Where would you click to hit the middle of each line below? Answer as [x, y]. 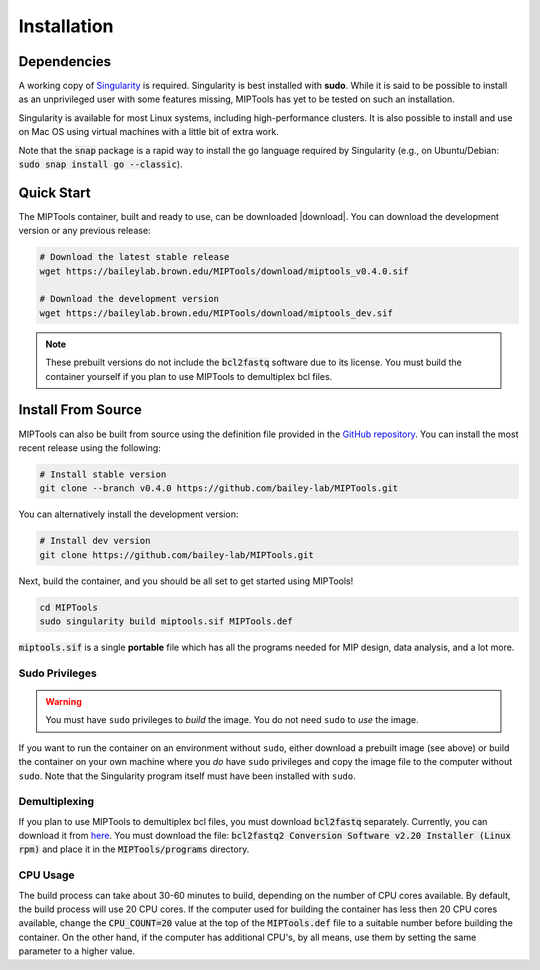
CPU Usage [46, 875]
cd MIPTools [69, 607]
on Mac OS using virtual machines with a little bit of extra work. [148, 132]
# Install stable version [103, 474]
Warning [63, 701]
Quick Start [54, 192]
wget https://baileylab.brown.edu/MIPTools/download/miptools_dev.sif [216, 313]
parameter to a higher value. [76, 951]
